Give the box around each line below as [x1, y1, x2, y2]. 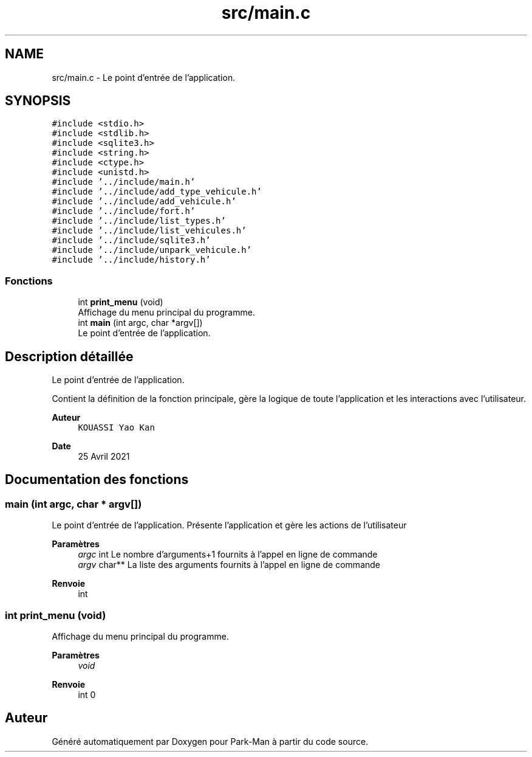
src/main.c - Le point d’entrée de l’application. [52, 72, 236, 83]
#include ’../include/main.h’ [52, 177, 196, 187]
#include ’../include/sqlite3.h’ [52, 235, 211, 246]
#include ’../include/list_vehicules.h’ [52, 226, 247, 236]
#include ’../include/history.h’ [52, 255, 211, 265]
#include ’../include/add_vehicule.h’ [52, 196, 236, 207]
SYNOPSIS [5, 93, 71, 109]
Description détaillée [5, 348, 134, 364]
